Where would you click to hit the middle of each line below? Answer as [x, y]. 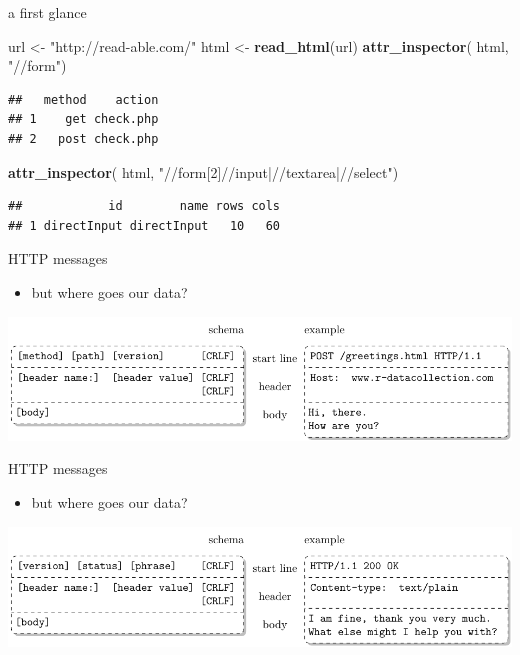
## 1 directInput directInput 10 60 [144, 225]
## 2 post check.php [83, 138]
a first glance [47, 12]
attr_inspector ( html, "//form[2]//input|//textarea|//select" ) [203, 171]
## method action [83, 99]
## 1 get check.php [83, 119]
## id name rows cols [144, 206]
